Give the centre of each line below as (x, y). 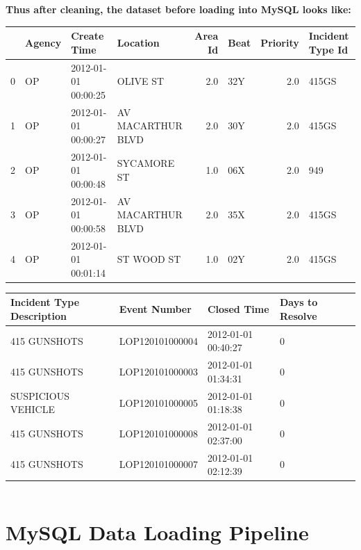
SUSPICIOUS (40, 395)
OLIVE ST (141, 81)
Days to (299, 302)
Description (39, 316)
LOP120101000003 (158, 372)
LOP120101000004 (158, 340)
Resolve (298, 316)
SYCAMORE (146, 163)
